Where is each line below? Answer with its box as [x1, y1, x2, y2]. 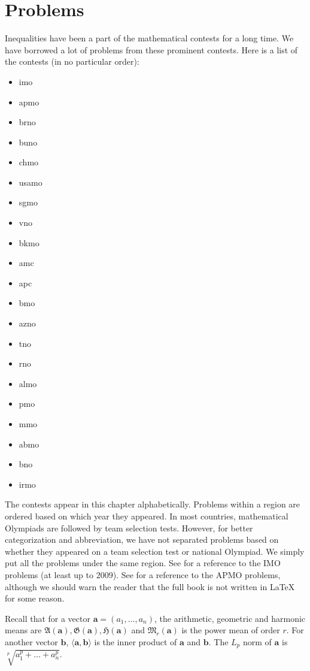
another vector [5, 635, 58, 648]
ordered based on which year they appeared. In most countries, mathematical [5, 509, 288, 522]
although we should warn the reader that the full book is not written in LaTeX [5, 580, 295, 593]
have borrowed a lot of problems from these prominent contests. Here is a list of [5, 43, 298, 56]
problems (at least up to [5, 568, 93, 581]
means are [5, 624, 42, 636]
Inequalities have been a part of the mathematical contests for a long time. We [5, 32, 294, 44]
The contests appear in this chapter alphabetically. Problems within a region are [5, 498, 300, 510]
